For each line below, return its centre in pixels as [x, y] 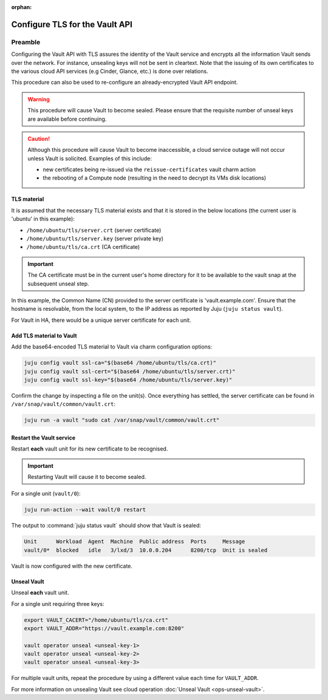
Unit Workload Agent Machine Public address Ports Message [135, 542]
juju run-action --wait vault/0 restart [85, 510]
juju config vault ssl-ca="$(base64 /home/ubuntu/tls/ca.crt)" [120, 363]
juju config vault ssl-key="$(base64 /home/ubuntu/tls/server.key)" [128, 380]
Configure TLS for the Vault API [72, 24]
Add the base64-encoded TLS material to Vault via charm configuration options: [112, 347]
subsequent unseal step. [58, 284]
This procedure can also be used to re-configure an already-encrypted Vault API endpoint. [125, 83]
